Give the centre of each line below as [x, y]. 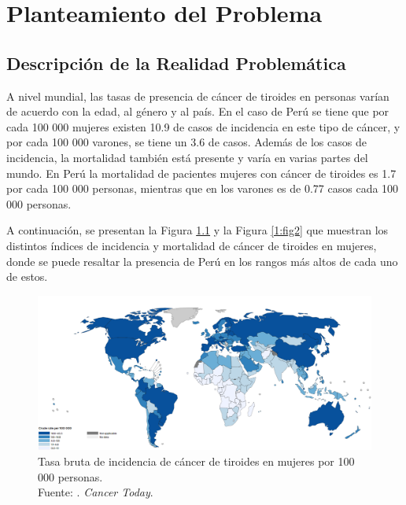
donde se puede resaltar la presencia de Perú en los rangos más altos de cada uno [202, 261]
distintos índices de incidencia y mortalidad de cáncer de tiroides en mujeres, [192, 245]
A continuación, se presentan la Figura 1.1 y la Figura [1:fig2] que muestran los [197, 230]
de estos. [27, 276]
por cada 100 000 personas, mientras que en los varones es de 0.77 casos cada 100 [203, 188]
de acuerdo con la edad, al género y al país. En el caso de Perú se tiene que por [198, 111]
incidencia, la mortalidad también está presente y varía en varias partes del [187, 157]
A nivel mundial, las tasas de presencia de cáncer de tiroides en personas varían [198, 96]
